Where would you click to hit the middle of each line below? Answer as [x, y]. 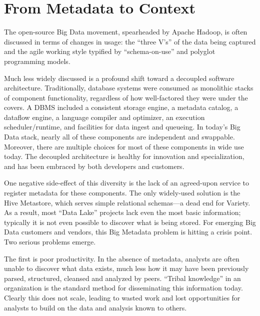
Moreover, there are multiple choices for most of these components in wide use [124, 146]
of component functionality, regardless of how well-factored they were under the [126, 97]
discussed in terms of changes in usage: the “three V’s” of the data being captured [130, 41]
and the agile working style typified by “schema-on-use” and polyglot [110, 51]
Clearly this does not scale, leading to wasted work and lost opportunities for [122, 297]
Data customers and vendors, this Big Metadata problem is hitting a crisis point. [128, 232]
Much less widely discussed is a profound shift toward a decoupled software [119, 78]
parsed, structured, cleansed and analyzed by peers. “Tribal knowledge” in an [122, 278]
